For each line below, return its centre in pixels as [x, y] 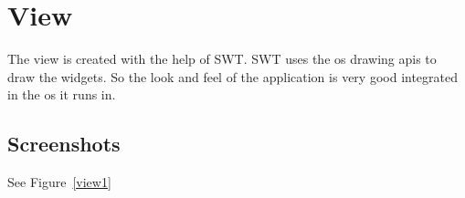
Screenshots [64, 144]
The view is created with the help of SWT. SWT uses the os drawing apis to [222, 59]
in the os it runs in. [62, 94]
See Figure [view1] [59, 182]
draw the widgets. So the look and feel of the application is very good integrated [233, 76]
